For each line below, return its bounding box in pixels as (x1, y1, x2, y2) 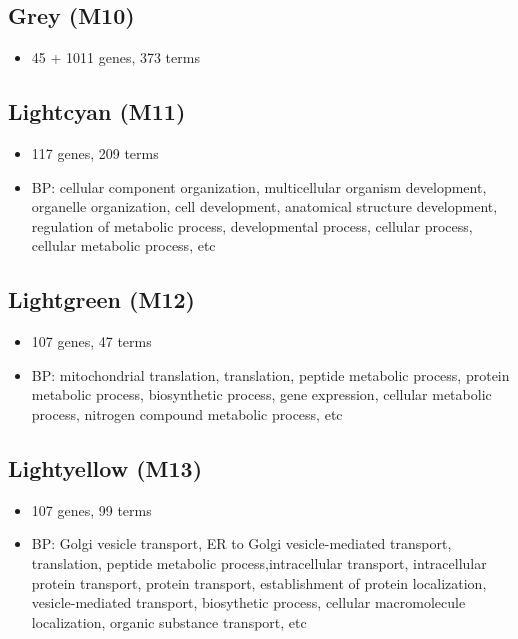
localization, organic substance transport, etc (31, 611, 307, 632)
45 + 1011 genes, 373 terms (31, 47, 200, 68)
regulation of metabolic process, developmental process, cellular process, (31, 215, 473, 236)
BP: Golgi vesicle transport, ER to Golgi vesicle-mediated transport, (31, 533, 452, 554)
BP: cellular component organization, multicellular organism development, (31, 176, 487, 197)
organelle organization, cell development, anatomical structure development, (31, 196, 498, 217)
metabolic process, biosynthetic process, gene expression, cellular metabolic (31, 384, 492, 405)
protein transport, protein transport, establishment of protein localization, (31, 572, 487, 593)
